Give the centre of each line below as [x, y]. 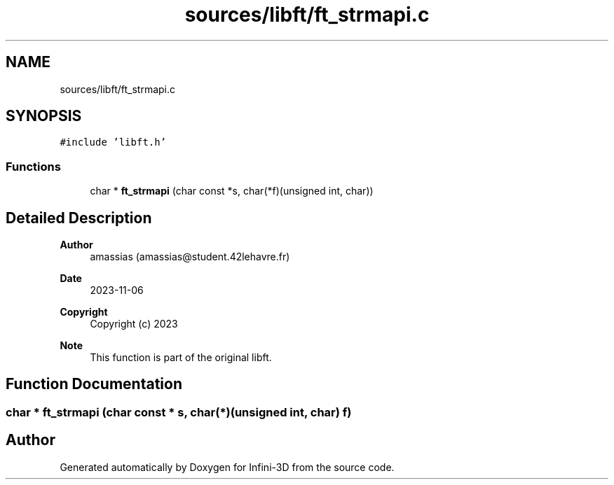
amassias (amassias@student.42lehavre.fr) [190, 257]
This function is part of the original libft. [181, 358]
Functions [33, 166]
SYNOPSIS [44, 116]
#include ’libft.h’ [113, 142]
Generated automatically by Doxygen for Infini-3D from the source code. [227, 467]
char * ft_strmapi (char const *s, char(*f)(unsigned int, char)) [232, 191]
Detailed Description [79, 218]
